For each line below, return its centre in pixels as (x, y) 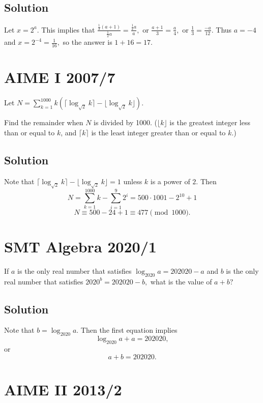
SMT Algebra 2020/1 (80, 246)
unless (133, 181)
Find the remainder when (44, 122)
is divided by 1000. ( (125, 122)
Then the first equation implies (129, 330)
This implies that (68, 29)
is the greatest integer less (210, 122)
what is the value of (181, 281)
